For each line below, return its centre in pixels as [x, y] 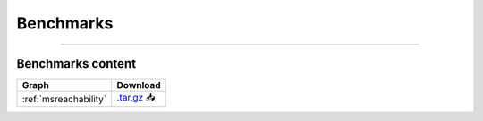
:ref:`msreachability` [64, 99]
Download [139, 85]
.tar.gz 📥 [136, 98]
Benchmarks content [76, 64]
